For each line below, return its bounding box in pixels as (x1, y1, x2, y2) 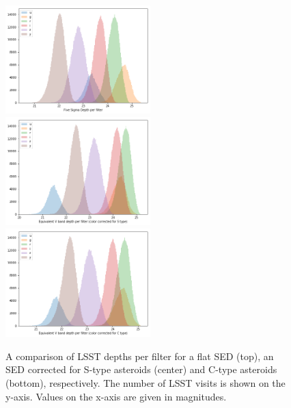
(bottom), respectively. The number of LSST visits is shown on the (5, 376, 286, 390)
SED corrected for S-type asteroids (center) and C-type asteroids (5, 362, 277, 377)
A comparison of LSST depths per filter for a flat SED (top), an (5, 348, 274, 363)
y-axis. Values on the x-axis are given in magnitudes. (5, 389, 227, 403)
